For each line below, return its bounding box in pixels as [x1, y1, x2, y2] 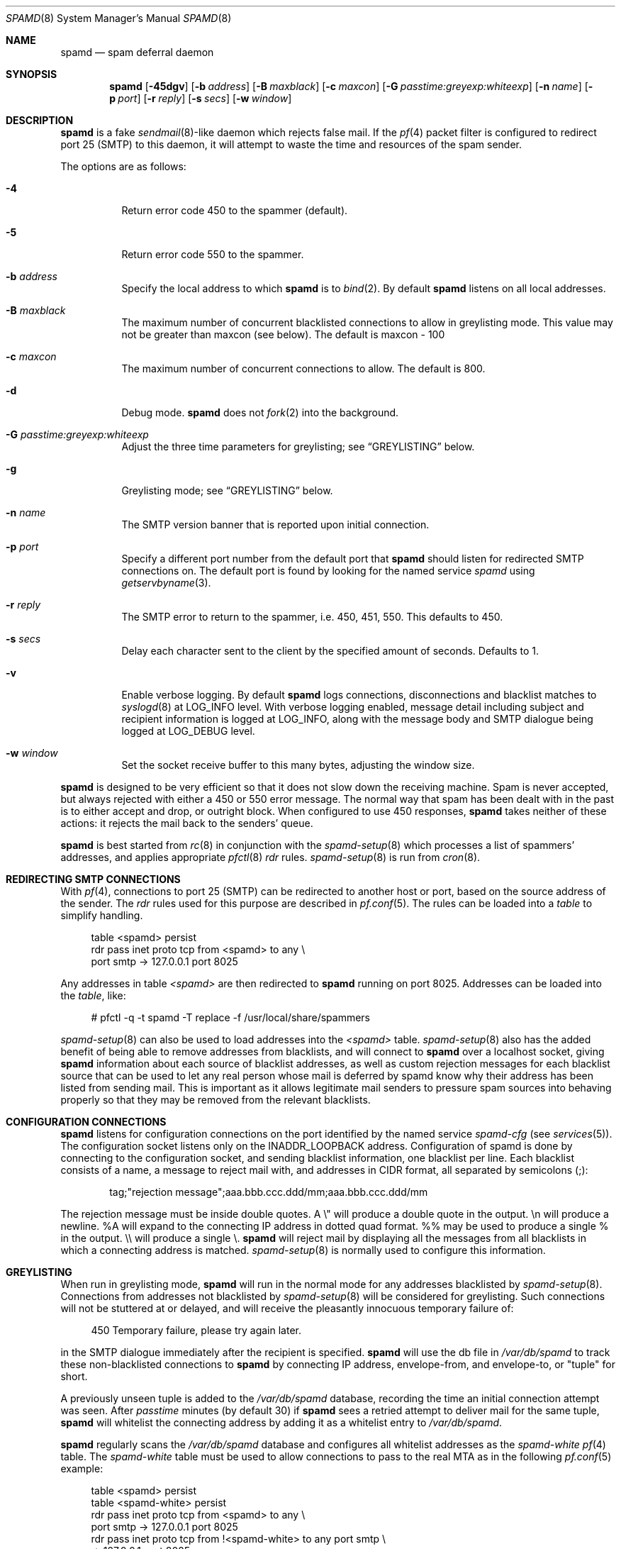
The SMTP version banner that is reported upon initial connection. [121, 518, 430, 531]
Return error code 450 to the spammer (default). [121, 204, 348, 216]
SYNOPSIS [6, 68, 57, 80]
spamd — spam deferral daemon [60, 46, 214, 58]
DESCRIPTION [6, 114, 74, 126]
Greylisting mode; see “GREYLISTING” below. [121, 484, 333, 496]
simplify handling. [60, 909, 143, 921]
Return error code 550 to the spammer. [121, 248, 304, 260]
